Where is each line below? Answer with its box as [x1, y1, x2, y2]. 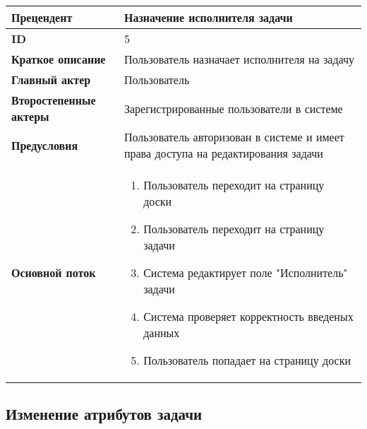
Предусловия [11, 136, 78, 153]
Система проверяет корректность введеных [143, 308, 354, 324]
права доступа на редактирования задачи [124, 145, 323, 161]
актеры [11, 108, 49, 124]
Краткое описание [11, 51, 106, 67]
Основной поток [11, 264, 96, 281]
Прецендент [11, 9, 73, 25]
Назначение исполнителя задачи [124, 9, 293, 25]
